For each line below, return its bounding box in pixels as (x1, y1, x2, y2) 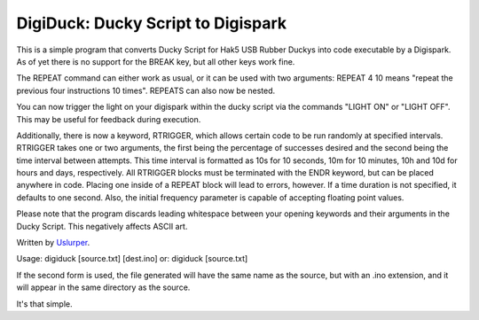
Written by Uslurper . (16, 238, 90, 248)
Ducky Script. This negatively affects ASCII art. (16, 221, 188, 231)
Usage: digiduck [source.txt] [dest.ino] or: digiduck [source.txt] (16, 254, 248, 264)
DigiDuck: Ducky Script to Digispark (16, 13, 287, 33)
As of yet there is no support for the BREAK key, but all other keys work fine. (16, 56, 295, 66)
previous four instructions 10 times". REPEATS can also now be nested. (16, 85, 276, 96)
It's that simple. (16, 298, 73, 309)
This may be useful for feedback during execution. (16, 113, 201, 124)
